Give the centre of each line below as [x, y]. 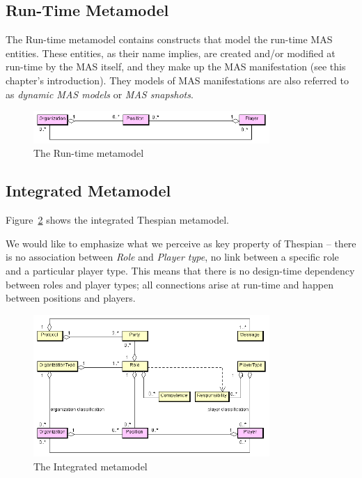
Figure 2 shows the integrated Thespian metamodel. [117, 220]
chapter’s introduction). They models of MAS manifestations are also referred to [177, 80]
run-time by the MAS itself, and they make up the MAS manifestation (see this [176, 67]
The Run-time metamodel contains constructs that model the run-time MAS [169, 39]
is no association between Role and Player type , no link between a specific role [172, 257]
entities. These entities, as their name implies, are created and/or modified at [171, 53]
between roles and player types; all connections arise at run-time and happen [170, 284]
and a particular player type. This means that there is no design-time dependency [180, 271]
